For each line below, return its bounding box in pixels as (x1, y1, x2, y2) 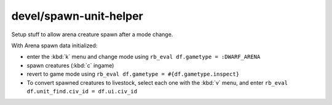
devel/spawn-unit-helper (11, 9, 144, 23)
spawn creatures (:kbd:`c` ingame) (26, 61, 114, 69)
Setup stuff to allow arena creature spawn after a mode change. (11, 31, 173, 38)
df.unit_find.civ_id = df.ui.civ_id (26, 88, 138, 95)
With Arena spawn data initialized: (11, 42, 98, 49)
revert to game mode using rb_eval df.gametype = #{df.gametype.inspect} (26, 71, 240, 78)
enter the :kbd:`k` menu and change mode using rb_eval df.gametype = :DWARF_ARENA (26, 53, 261, 61)
